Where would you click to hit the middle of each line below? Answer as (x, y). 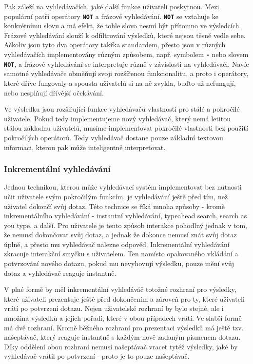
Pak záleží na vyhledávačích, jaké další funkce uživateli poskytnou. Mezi (112, 6)
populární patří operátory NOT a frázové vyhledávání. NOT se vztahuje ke (111, 16)
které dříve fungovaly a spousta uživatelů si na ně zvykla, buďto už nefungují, (120, 83)
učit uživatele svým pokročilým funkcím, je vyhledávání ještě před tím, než (116, 196)
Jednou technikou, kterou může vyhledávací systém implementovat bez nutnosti (123, 187)
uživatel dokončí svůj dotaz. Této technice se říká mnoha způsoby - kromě (114, 206)
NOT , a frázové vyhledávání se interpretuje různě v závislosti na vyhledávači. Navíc (126, 64)
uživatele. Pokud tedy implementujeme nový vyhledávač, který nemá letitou (117, 118)
